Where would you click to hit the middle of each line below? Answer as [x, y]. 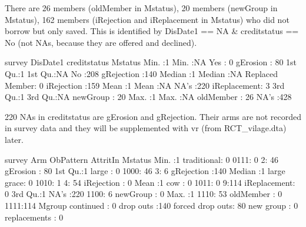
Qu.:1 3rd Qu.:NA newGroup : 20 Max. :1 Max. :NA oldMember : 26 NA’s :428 [148, 97]
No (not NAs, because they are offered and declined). [101, 42]
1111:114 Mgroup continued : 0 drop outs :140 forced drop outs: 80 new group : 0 [152, 205]
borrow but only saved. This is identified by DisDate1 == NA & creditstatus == [152, 31]
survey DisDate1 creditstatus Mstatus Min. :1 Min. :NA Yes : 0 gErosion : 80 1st [151, 62]
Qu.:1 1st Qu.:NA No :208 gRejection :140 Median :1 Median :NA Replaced [142, 73]
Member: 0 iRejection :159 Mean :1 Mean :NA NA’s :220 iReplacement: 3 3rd [145, 85]
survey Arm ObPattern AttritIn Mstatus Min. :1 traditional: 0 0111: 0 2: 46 [142, 159]
